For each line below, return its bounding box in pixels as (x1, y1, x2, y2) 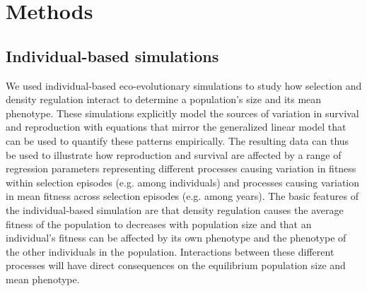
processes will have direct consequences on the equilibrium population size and (6, 258, 346, 273)
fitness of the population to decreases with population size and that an (6, 216, 312, 231)
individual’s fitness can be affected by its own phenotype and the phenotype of (6, 230, 346, 245)
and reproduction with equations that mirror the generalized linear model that (6, 119, 346, 134)
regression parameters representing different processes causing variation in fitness (6, 161, 356, 176)
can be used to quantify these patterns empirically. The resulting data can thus (6, 133, 349, 148)
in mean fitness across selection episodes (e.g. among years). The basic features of (6, 189, 359, 203)
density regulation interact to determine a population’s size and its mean (6, 92, 322, 107)
